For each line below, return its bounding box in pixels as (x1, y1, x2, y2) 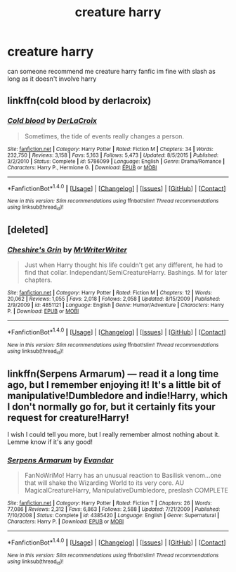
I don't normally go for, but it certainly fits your (7, 401, 216, 412)
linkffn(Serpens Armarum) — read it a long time (7, 368, 219, 379)
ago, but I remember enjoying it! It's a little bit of (7, 379, 221, 391)
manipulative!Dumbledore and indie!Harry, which (7, 389, 228, 401)
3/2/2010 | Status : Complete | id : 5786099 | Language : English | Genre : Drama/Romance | (7, 157, 225, 165)
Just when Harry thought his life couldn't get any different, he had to (24, 261, 223, 269)
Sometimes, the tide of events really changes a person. (24, 131, 185, 141)
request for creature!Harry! (7, 412, 130, 424)
